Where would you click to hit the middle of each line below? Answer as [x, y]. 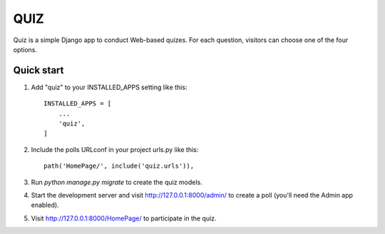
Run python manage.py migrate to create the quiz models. [117, 182]
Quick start [38, 70]
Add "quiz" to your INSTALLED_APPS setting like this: [109, 87]
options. [25, 49]
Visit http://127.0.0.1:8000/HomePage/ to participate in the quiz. [124, 218]
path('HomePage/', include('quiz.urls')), [119, 166]
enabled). [45, 205]
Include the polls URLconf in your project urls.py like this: [115, 149]
